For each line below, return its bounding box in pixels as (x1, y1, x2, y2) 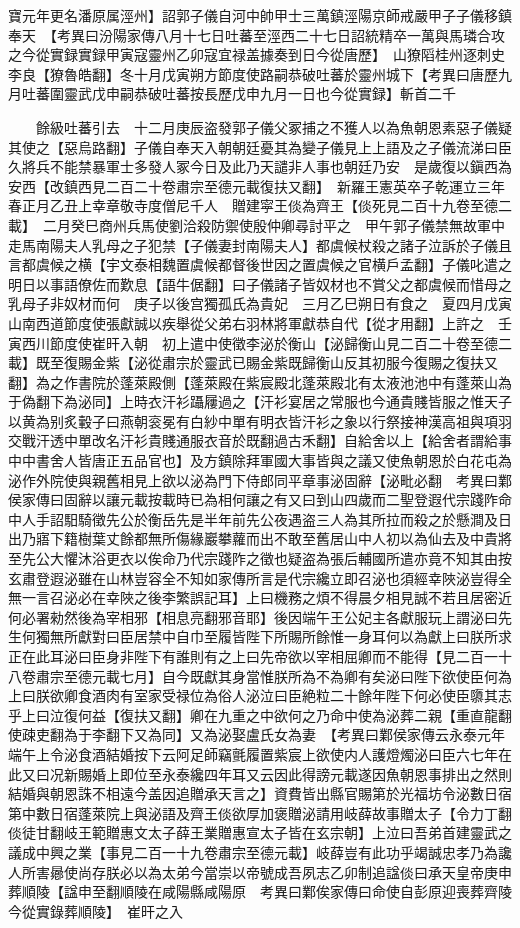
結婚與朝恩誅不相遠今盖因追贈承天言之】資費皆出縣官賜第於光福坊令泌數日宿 (8, 783, 512, 804)
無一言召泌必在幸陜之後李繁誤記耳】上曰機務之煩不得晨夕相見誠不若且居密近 (8, 587, 512, 608)
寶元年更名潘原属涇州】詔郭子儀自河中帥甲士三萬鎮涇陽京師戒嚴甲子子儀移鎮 (8, 5, 512, 25)
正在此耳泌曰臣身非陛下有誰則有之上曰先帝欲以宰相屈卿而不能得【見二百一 (8, 646, 498, 666)
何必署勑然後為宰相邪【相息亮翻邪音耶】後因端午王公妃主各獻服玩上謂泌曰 (8, 606, 498, 627)
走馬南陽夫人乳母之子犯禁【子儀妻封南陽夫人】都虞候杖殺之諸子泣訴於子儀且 (8, 234, 512, 255)
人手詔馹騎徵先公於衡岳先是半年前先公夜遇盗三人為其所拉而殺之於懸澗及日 (21, 508, 512, 529)
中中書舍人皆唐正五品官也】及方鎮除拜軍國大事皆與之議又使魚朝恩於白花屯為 (8, 450, 512, 471)
